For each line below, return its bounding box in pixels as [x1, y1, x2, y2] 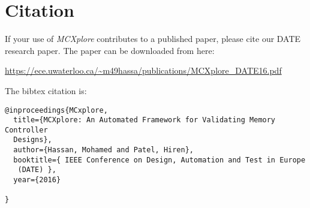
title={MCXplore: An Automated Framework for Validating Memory [13, 116, 276, 125]
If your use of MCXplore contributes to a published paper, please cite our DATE [5, 32, 301, 45]
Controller [5, 125, 48, 134]
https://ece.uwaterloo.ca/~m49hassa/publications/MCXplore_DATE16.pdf [5, 64, 282, 77]
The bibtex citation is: [5, 84, 87, 97]
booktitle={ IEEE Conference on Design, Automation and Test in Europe [13, 155, 306, 164]
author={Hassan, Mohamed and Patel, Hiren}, [13, 146, 194, 155]
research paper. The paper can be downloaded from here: [5, 44, 215, 56]
